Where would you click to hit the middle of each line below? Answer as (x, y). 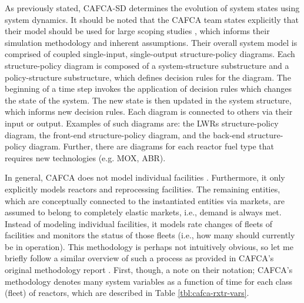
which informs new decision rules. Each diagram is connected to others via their (149, 111)
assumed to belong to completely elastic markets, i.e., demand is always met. (143, 212)
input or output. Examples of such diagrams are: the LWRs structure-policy (142, 123)
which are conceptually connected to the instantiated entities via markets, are (145, 200)
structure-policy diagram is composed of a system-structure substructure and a (147, 65)
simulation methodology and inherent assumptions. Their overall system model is (151, 42)
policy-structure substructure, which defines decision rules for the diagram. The (148, 77)
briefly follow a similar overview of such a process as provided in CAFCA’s (139, 258)
